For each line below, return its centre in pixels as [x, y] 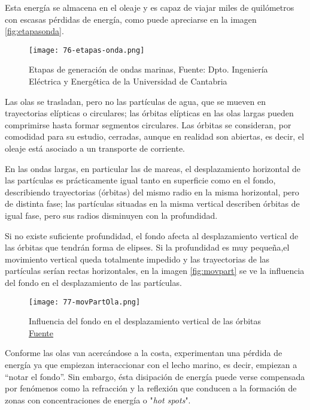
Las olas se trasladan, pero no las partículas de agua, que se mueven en [135, 101]
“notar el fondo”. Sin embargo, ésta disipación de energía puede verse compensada [155, 376]
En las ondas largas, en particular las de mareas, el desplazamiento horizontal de [153, 168]
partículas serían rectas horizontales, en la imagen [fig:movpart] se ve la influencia [155, 271]
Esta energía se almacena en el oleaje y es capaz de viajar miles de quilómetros [150, 7]
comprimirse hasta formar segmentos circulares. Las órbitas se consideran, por [148, 124]
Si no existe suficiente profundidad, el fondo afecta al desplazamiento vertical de [152, 235]
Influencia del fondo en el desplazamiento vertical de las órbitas [145, 321]
